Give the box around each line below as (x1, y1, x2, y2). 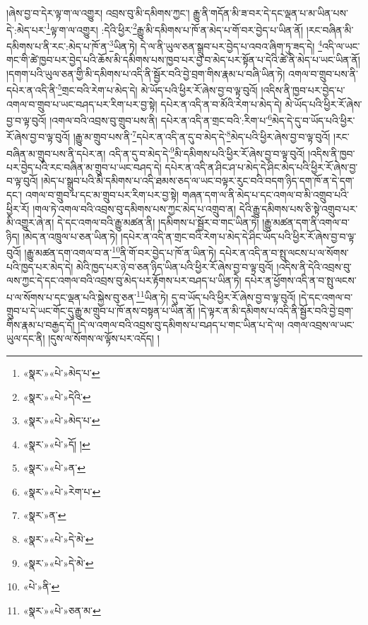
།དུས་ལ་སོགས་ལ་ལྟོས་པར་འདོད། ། (48, 331, 160, 346)
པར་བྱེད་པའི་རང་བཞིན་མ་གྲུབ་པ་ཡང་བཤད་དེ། (6, 159, 162, 174)
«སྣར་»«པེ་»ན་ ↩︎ (23, 460, 85, 475)
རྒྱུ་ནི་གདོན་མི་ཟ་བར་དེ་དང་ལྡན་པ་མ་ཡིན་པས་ (193, 6, 348, 20)
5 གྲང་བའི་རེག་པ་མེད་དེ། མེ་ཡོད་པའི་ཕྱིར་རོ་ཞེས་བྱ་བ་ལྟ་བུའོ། (57, 81, 258, 97)
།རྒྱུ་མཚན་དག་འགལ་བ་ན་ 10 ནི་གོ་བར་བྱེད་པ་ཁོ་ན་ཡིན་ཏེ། (24, 243, 217, 260)
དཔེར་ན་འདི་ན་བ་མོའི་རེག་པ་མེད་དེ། (160, 96, 283, 111)
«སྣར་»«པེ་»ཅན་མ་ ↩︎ (23, 602, 101, 617)
